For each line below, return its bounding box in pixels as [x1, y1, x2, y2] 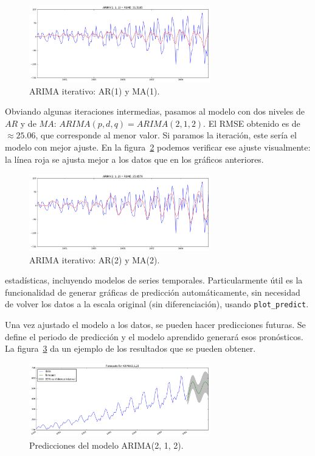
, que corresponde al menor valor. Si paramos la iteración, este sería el [35, 129, 297, 141]
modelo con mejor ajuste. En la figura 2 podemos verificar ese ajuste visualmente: [5, 140, 311, 153]
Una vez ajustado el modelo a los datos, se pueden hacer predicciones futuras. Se [5, 318, 306, 331]
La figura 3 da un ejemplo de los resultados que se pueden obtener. [5, 342, 256, 355]
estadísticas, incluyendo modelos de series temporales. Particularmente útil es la [5, 274, 303, 287]
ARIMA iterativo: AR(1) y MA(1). [29, 84, 160, 97]
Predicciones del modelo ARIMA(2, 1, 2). [29, 439, 184, 451]
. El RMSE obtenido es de [203, 116, 300, 129]
